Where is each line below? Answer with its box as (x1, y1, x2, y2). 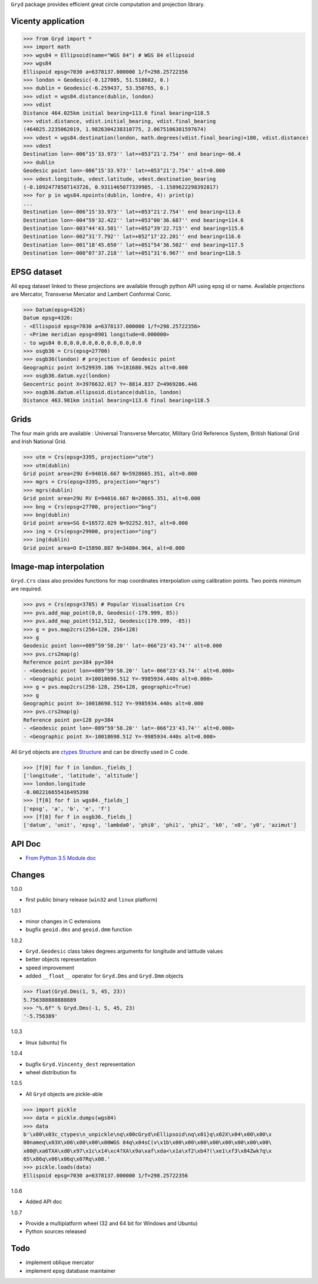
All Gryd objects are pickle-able (25, 1090, 103, 1097)
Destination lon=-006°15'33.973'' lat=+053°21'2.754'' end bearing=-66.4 (23, 151, 241, 157)
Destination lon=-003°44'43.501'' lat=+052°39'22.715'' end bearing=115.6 (23, 225, 244, 232)
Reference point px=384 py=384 (23, 659, 114, 666)
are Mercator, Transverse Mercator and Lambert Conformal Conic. (11, 291, 172, 298)
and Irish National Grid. (11, 438, 67, 445)
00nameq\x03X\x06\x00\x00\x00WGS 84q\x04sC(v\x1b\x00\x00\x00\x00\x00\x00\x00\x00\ (23, 1139, 272, 1146)
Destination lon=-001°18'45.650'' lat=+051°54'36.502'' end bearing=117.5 (23, 242, 244, 248)
